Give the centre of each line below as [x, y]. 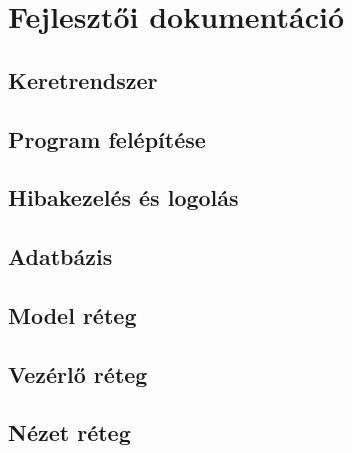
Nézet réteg [69, 432]
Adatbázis [60, 256]
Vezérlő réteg [78, 373]
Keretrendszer [83, 79]
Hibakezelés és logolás [123, 197]
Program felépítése [107, 138]
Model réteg [72, 314]
